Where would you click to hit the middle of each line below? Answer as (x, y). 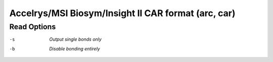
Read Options (33, 27)
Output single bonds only (76, 39)
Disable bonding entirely (75, 48)
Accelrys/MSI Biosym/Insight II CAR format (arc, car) (122, 13)
